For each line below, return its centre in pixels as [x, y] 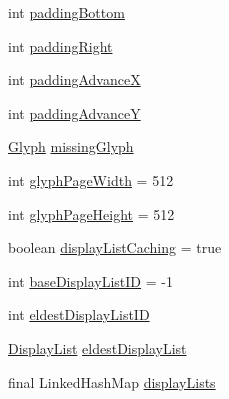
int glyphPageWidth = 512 [91, 179]
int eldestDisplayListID [79, 314]
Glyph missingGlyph [71, 146]
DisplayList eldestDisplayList [97, 347]
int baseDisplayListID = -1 [90, 280]
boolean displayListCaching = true [115, 247]
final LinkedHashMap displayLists [112, 381]
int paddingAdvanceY [74, 112]
